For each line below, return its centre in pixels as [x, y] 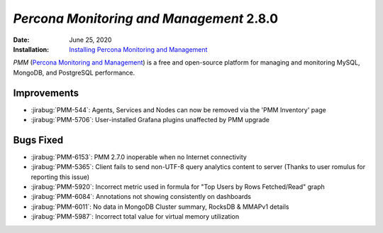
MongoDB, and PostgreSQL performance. [74, 72]
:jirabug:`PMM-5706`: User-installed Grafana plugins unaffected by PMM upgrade [150, 120]
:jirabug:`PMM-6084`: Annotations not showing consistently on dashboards [141, 197]
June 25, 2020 [90, 40]
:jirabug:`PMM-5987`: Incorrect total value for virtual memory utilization [135, 217]
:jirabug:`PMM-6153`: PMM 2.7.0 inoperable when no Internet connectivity [139, 157]
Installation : [31, 49]
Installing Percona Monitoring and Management [138, 49]
